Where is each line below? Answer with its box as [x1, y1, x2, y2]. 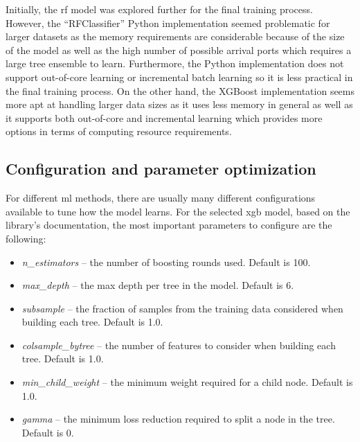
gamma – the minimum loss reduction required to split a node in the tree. [21, 412, 335, 426]
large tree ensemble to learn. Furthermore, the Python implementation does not [6, 56, 344, 71]
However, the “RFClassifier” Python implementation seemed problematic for [6, 15, 330, 30]
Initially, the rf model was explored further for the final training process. [6, 2, 313, 16]
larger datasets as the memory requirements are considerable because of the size [6, 29, 345, 44]
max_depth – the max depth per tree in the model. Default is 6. [21, 278, 294, 292]
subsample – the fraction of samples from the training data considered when [21, 301, 343, 315]
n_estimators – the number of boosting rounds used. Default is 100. [21, 254, 311, 269]
